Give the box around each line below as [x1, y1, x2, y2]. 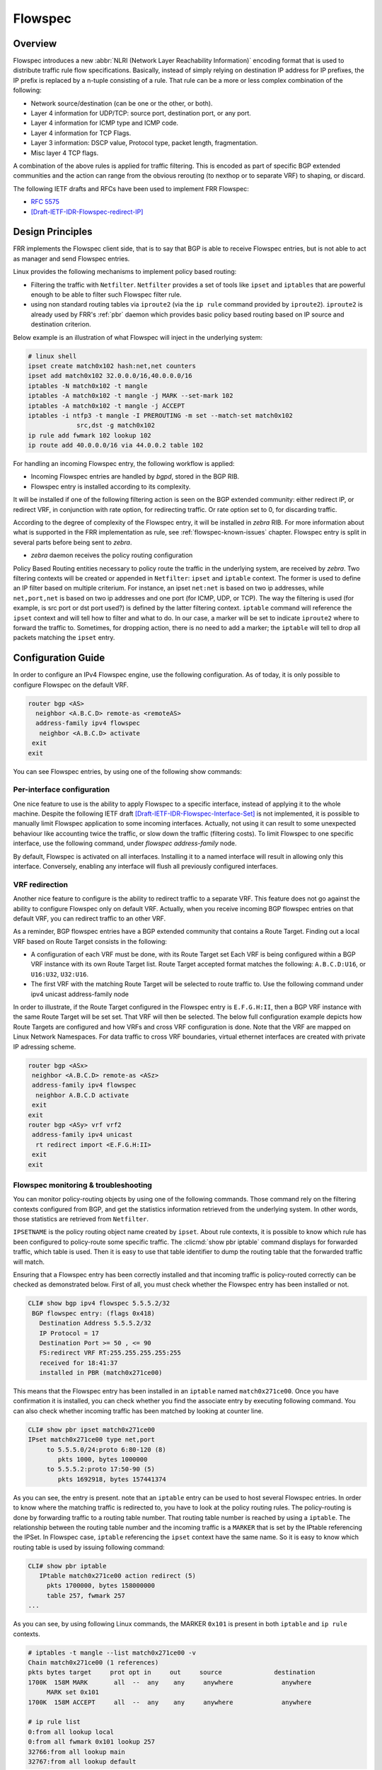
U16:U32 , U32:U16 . [30, 970, 89, 978]
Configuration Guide [13, 652, 105, 664]
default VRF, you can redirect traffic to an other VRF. [13, 914, 166, 923]
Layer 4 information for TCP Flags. [30, 128, 132, 137]
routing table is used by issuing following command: [13, 1543, 166, 1551]
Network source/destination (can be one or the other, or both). [30, 99, 213, 108]
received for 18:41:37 [39, 1359, 118, 1366]
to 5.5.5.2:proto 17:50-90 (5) [46, 1466, 156, 1473]
